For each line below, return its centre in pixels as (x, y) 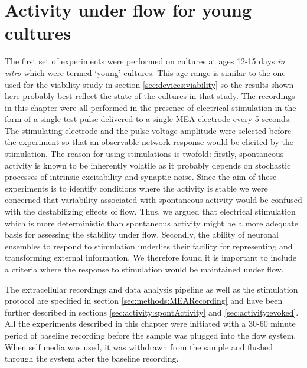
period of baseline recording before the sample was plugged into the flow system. (151, 335)
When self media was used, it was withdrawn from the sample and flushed (139, 346)
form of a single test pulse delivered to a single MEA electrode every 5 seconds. (148, 119)
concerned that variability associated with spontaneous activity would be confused (153, 200)
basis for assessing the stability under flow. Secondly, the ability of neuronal (142, 234)
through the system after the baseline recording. (92, 358)
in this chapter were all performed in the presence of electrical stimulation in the (151, 107)
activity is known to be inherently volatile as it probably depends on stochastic (148, 165)
